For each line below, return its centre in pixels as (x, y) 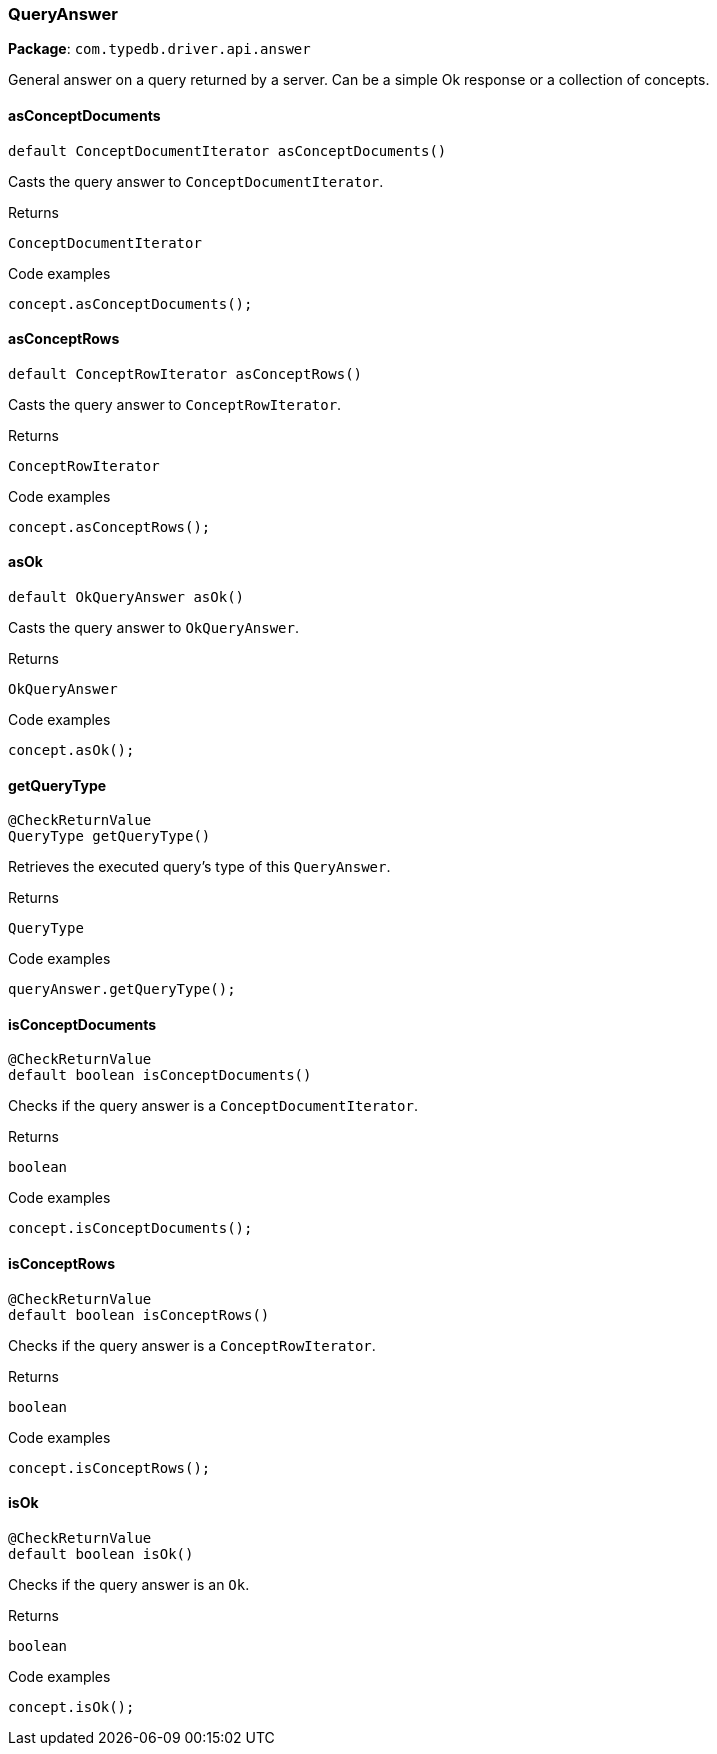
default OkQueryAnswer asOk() (126, 597)
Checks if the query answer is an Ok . (129, 1584)
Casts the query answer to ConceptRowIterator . (175, 404)
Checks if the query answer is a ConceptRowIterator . (192, 1345)
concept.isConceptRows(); (109, 1467)
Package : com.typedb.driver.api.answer (159, 49)
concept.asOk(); (71, 750)
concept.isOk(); (71, 1706)
